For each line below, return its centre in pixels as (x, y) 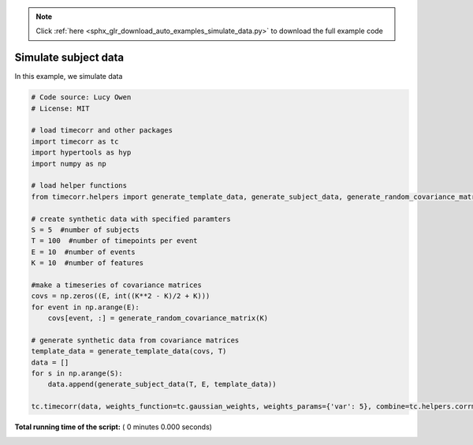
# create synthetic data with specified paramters (131, 219)
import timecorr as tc (75, 141)
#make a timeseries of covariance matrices (117, 285)
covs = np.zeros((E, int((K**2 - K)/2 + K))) (121, 296)
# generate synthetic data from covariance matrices (135, 340)
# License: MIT (60, 108)
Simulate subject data (69, 58)
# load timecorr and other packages (102, 131)
